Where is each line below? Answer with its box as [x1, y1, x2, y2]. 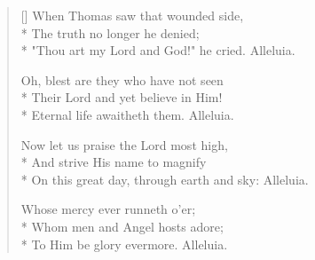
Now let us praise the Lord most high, [20, 135, 228, 154]
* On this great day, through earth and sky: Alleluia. [20, 169, 309, 188]
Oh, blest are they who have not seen [20, 70, 224, 89]
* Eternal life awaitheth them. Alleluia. [20, 105, 234, 123]
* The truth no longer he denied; [20, 23, 200, 42]
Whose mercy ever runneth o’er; [20, 200, 196, 218]
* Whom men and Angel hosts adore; [20, 217, 224, 235]
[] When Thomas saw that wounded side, [20, 6, 244, 24]
